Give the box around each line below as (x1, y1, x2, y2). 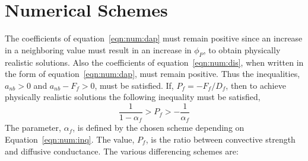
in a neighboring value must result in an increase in (5, 43, 192, 56)
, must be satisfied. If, (94, 79, 174, 91)
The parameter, (5, 121, 61, 134)
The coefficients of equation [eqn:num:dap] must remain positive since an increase (5, 32, 303, 44)
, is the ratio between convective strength (145, 133, 296, 145)
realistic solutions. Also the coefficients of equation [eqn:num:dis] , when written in (5, 56, 304, 68)
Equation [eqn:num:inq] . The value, (5, 133, 135, 145)
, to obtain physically (203, 43, 281, 56)
